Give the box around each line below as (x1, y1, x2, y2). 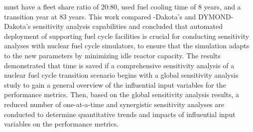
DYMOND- (198, 11, 234, 21)
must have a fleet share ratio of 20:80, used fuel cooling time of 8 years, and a (4, 1, 241, 11)
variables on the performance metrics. (4, 119, 119, 129)
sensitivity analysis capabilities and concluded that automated (33, 21, 223, 31)
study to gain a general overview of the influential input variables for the (4, 79, 226, 90)
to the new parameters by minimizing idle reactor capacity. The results (4, 50, 221, 60)
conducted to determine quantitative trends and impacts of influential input (4, 109, 236, 119)
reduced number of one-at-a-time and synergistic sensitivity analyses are (4, 99, 224, 109)
